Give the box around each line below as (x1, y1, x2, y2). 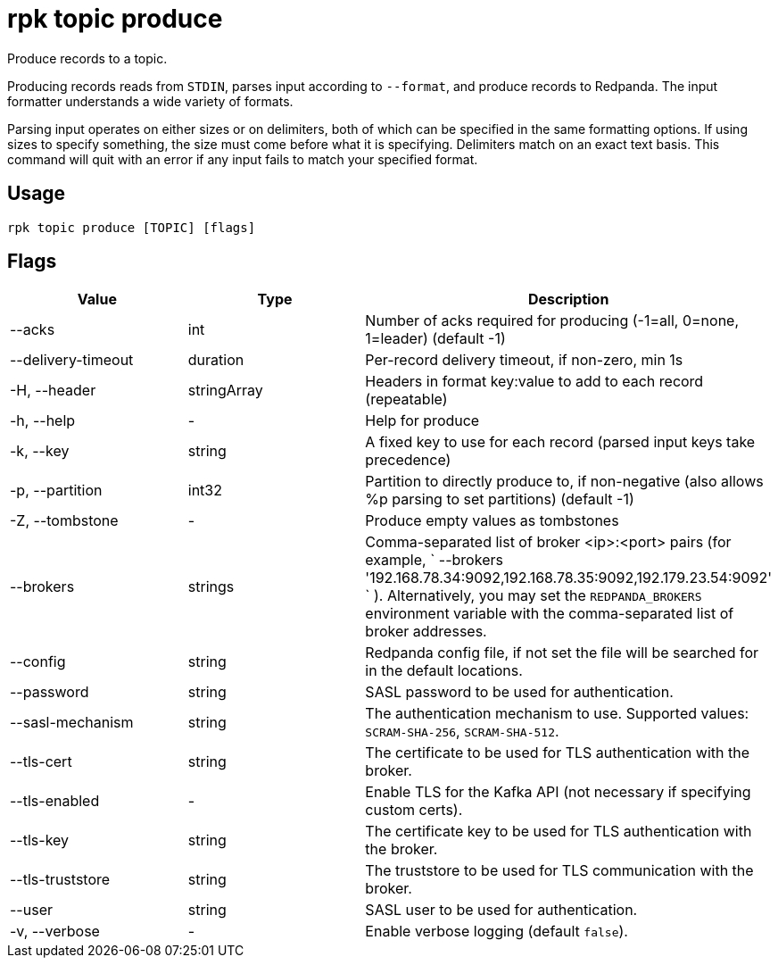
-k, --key (10, 442, 70, 461)
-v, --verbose (10, 922, 100, 941)
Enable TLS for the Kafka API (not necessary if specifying (365, 783, 751, 802)
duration (187, 351, 244, 370)
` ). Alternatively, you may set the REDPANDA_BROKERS (365, 586, 702, 605)
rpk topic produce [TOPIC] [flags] (7, 220, 256, 235)
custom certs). (365, 801, 463, 819)
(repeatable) (365, 390, 448, 409)
